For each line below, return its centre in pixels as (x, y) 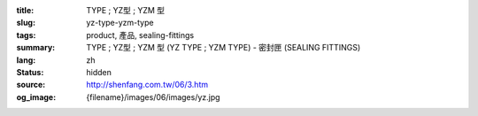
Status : (30, 72)
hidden (99, 72)
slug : (26, 23)
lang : (26, 60)
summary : (36, 48)
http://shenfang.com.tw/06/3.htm (147, 85)
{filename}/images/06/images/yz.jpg (153, 97)
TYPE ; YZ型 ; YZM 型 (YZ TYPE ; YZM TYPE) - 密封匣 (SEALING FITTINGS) (224, 48)
